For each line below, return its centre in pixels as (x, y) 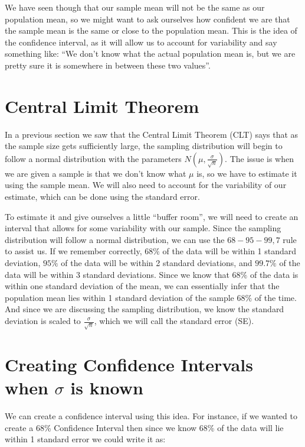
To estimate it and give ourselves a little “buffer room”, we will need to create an (152, 216)
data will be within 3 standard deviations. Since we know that (117, 274)
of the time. (276, 297)
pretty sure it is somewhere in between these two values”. (108, 65)
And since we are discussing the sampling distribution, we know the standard (145, 309)
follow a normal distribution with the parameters (93, 158)
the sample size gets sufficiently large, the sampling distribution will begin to (144, 146)
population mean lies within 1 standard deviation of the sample (119, 297)
